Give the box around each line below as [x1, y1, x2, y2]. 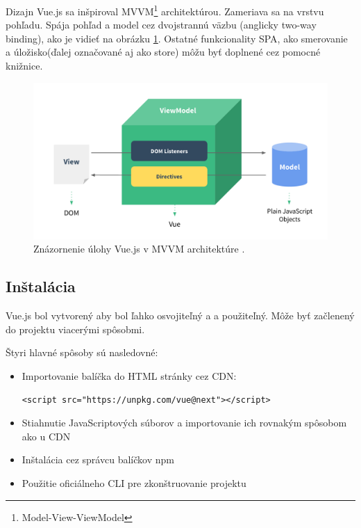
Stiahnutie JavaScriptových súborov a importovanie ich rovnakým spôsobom [22, 415, 347, 430]
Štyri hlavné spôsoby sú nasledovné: [6, 345, 158, 360]
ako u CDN [22, 429, 71, 443]
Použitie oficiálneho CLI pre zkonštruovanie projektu [22, 476, 246, 490]
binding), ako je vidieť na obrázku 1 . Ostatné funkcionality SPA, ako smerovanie [6, 31, 348, 45]
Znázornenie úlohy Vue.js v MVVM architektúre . [33, 241, 245, 256]
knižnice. [6, 58, 43, 73]
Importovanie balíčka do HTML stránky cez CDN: [22, 369, 237, 383]
